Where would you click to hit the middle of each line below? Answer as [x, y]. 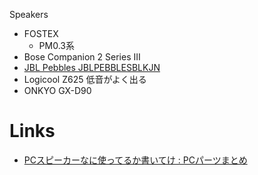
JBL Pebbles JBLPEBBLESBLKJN [92, 67]
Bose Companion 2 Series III [82, 57]
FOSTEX [41, 33]
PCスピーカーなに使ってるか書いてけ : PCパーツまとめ [135, 160]
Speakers [29, 14]
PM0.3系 [56, 45]
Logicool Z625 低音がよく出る [85, 79]
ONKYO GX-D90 [57, 90]
